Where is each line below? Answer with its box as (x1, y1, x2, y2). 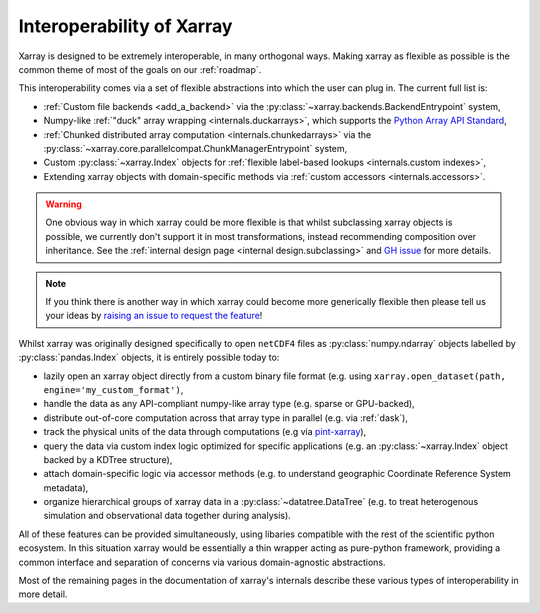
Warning (45, 198, 82, 210)
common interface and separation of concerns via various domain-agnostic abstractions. (18, 556, 386, 568)
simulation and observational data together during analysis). (43, 510, 292, 522)
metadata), (43, 481, 89, 494)
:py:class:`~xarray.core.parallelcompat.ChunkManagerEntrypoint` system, (43, 142, 348, 154)
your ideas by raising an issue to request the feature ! (45, 310, 263, 322)
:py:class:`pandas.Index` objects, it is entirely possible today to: (18, 351, 280, 364)
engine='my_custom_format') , (43, 383, 184, 395)
